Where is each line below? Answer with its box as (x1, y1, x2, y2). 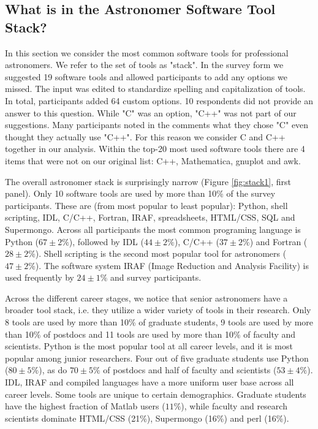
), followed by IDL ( (69, 235, 144, 248)
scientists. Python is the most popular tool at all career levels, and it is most (5, 340, 293, 352)
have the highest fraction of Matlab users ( (5, 400, 165, 412)
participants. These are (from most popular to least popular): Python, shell (5, 199, 288, 211)
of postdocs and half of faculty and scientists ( (103, 363, 277, 376)
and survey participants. (110, 271, 202, 284)
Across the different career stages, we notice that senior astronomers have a (5, 291, 288, 304)
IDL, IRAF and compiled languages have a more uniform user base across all (5, 376, 294, 389)
